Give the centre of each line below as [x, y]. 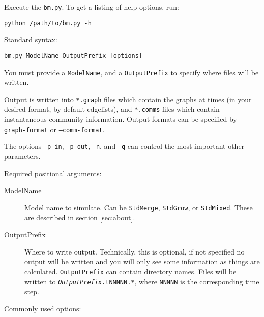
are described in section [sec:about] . [80, 217]
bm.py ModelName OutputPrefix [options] [74, 56]
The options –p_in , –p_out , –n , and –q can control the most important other [124, 146]
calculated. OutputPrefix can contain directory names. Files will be [130, 271]
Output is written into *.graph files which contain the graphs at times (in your [128, 99]
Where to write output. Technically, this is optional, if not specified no [135, 251]
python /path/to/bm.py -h [48, 23]
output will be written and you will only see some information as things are [142, 261]
